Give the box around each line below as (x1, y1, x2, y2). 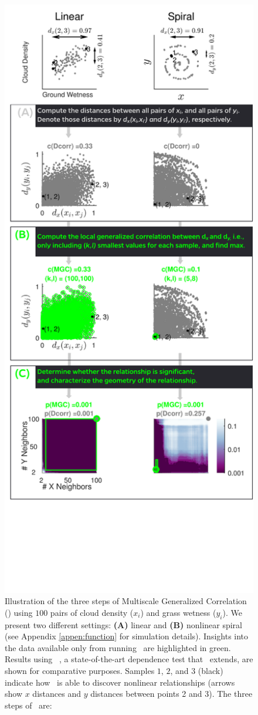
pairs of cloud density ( (50, 606, 134, 618)
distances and (32, 687, 81, 700)
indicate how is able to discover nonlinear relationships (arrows (5, 676, 235, 688)
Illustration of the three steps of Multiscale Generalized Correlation (5, 595, 247, 607)
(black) (198, 665, 223, 677)
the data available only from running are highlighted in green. (5, 641, 231, 653)
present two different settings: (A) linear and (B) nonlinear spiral (5, 618, 243, 631)
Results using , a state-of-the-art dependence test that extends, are (5, 653, 253, 665)
